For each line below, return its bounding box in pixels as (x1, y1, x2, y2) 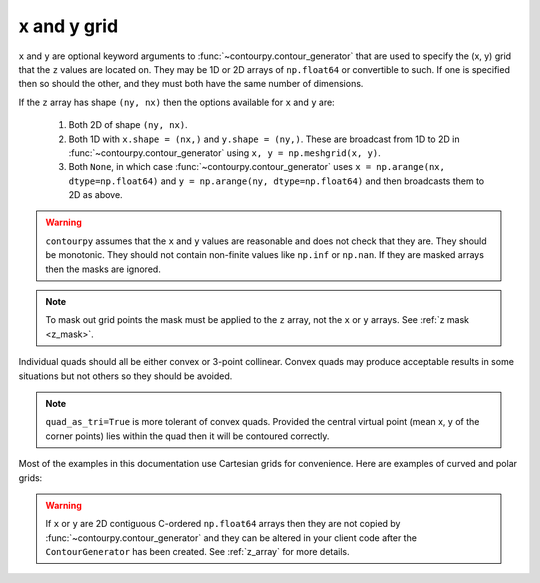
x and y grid (18, 15, 119, 37)
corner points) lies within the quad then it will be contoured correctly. (45, 430, 330, 442)
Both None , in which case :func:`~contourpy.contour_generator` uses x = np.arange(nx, (68, 161, 445, 173)
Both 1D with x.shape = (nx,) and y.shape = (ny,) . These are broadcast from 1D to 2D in (68, 133, 460, 145)
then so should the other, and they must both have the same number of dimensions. (18, 78, 364, 90)
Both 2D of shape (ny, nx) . (68, 119, 189, 131)
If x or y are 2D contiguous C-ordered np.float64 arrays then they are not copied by (45, 518, 401, 530)
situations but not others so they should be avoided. (18, 370, 233, 382)
